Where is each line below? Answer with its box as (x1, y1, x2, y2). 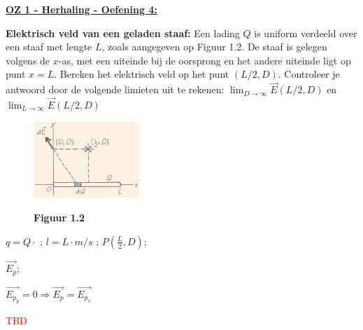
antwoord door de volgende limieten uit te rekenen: (6, 82, 225, 97)
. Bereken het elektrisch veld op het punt (54, 67, 229, 81)
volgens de (6, 53, 50, 67)
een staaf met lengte (6, 39, 92, 54)
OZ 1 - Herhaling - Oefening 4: (6, 2, 157, 16)
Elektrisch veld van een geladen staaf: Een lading (6, 25, 240, 40)
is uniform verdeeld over (254, 25, 357, 40)
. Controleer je (278, 67, 340, 81)
